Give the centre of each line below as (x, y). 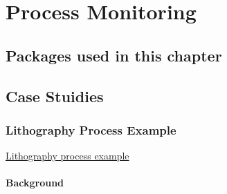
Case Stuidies (55, 96)
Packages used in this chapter (114, 55)
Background (35, 183)
